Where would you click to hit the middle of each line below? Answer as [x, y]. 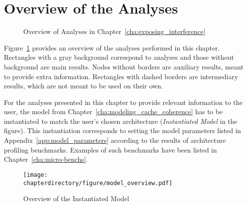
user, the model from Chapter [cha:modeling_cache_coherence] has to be [113, 111]
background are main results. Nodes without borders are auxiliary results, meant [124, 66]
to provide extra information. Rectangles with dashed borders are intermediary [121, 76]
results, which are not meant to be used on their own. [84, 86]
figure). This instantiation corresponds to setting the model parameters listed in [123, 130]
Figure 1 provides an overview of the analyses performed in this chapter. [112, 47]
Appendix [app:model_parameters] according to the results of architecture [115, 140]
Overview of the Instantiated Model [76, 198]
